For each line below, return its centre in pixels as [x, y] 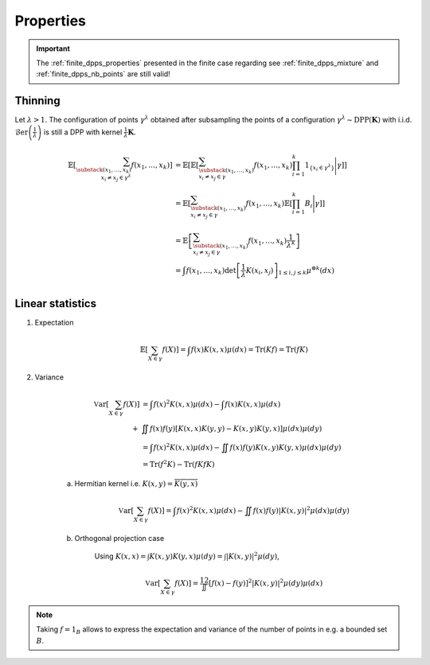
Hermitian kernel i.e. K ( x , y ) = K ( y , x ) [136, 483]
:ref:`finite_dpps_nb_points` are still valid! [103, 74]
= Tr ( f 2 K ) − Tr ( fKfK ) [178, 463]
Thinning [37, 101]
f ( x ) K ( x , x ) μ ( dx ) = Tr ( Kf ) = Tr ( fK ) [249, 350]
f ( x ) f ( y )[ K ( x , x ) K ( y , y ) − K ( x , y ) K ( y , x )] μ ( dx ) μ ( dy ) [236, 428]
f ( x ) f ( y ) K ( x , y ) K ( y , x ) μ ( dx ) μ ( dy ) [285, 447]
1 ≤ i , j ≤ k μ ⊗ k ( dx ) [306, 270]
